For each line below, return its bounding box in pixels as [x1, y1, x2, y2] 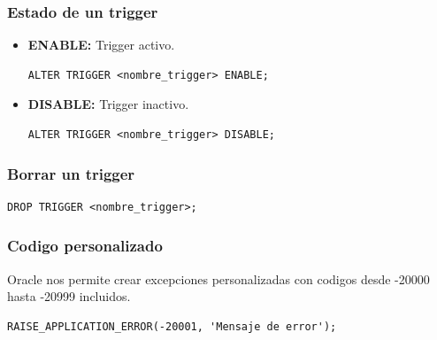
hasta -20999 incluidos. [7, 287, 131, 305]
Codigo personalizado [7, 235, 163, 257]
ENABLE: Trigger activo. [27, 35, 175, 54]
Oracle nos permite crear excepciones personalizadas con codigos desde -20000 [7, 269, 430, 288]
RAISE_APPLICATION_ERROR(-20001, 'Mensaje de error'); [7, 320, 337, 333]
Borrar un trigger [7, 162, 135, 184]
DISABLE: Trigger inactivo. [27, 95, 189, 113]
